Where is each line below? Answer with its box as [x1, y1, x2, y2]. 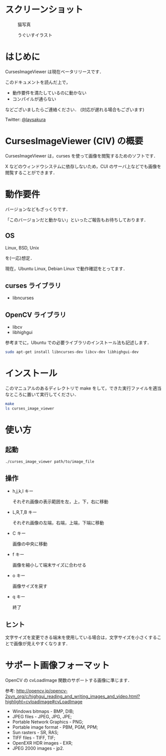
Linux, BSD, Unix [5, 245, 39, 251]
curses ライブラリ [5, 281, 61, 290]
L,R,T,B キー [12, 509, 37, 515]
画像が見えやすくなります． [13, 641, 71, 647]
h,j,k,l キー [12, 488, 34, 494]
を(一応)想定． [5, 255, 35, 261]
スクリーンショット [5, 4, 83, 15]
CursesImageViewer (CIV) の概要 [5, 136, 144, 147]
